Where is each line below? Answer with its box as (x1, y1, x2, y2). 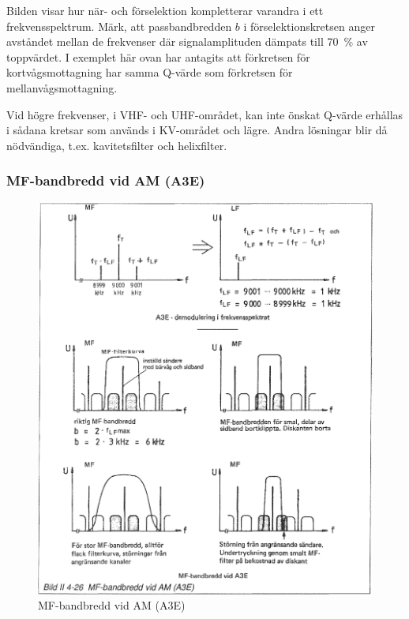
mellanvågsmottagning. (6, 79, 118, 96)
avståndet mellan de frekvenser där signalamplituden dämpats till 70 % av (6, 33, 368, 50)
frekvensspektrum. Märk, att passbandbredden (6, 17, 232, 34)
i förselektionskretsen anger (243, 17, 375, 34)
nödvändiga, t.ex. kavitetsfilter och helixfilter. (6, 137, 227, 153)
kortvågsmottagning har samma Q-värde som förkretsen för (6, 64, 293, 81)
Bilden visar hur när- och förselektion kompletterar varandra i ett (6, 2, 324, 18)
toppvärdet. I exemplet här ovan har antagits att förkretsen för (6, 48, 310, 65)
